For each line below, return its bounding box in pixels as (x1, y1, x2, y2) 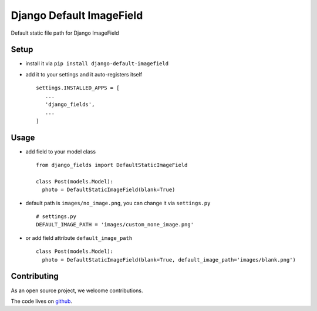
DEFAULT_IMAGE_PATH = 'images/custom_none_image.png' (36, 221, 194, 228)
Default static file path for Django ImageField (11, 29, 120, 36)
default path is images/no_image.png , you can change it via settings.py (25, 199, 211, 206)
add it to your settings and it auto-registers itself (25, 71, 143, 78)
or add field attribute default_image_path (25, 234, 133, 241)
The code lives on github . (11, 297, 73, 305)
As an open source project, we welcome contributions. (11, 287, 143, 294)
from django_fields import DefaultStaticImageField (36, 162, 188, 169)
